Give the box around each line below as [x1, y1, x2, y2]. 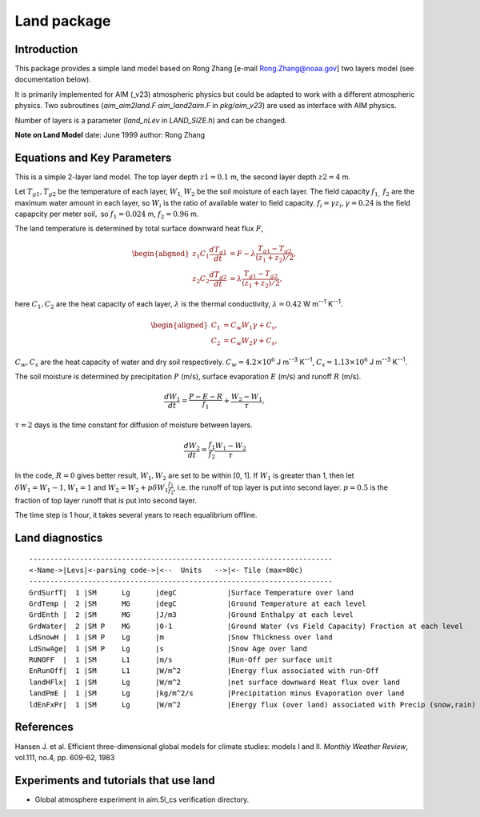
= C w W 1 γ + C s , [222, 320, 278, 331]
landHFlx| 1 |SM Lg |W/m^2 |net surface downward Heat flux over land [29, 677, 400, 687]
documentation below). [14, 74, 91, 84]
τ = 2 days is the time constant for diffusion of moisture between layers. [14, 420, 254, 430]
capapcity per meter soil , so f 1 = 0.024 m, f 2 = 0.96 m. [14, 209, 199, 220]
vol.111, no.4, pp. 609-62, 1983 [14, 752, 115, 762]
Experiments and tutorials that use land [14, 773, 215, 787]
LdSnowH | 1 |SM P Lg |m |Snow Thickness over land [29, 633, 333, 642]
